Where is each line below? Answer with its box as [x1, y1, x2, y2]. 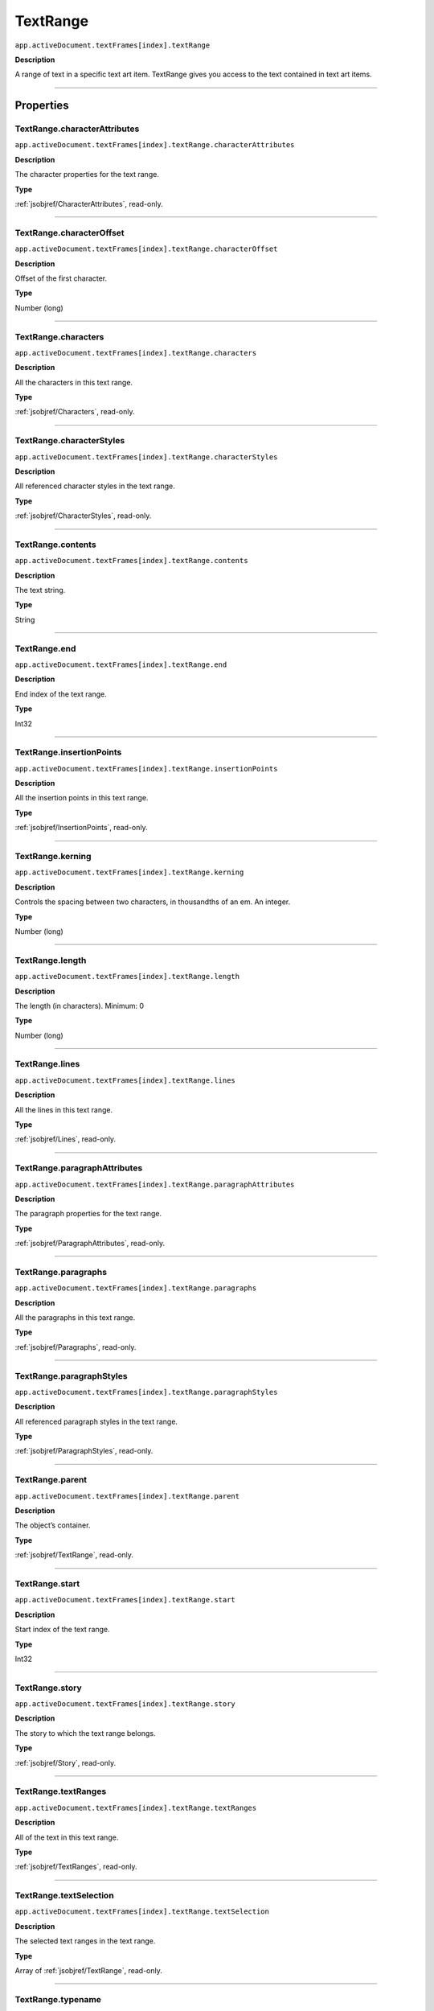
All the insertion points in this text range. [14, 793, 149, 803]
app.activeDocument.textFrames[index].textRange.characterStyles [14, 452, 278, 462]
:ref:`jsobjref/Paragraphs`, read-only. [14, 1342, 137, 1351]
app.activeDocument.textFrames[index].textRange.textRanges [14, 1803, 257, 1812]
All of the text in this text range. [14, 1832, 119, 1842]
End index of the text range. [14, 689, 108, 699]
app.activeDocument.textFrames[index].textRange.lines [14, 1075, 236, 1085]
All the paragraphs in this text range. [14, 1313, 136, 1322]
